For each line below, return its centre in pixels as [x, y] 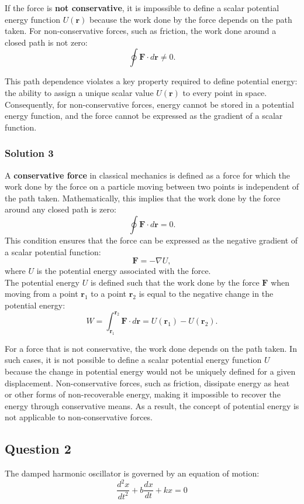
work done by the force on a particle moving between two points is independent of [152, 186]
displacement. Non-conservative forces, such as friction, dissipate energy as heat [147, 383]
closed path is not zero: [46, 42]
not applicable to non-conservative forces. [79, 417]
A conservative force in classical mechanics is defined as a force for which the [148, 175]
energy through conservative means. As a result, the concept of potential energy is [152, 405]
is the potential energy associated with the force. [124, 271]
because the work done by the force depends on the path [191, 19]
